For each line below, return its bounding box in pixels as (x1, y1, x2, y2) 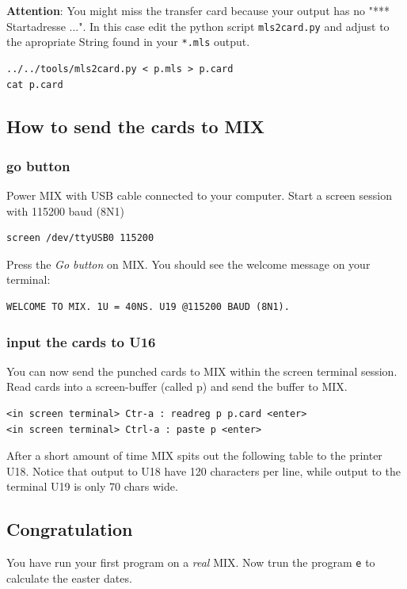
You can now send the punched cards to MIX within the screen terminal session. (6, 362, 397, 379)
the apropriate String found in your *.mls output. (6, 33, 250, 50)
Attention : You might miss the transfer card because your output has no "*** (6, 2, 390, 18)
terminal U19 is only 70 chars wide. (6, 478, 178, 495)
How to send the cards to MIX (6, 114, 264, 139)
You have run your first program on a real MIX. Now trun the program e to (6, 554, 375, 571)
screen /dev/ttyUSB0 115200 (6, 232, 154, 244)
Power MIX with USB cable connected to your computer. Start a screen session (6, 187, 392, 204)
